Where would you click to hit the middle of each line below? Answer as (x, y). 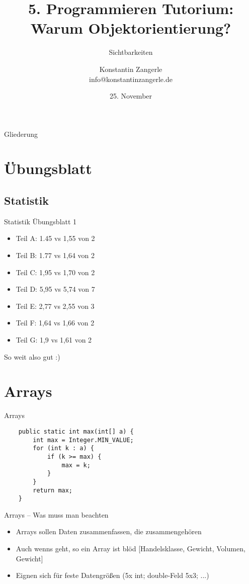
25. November (131, 96)
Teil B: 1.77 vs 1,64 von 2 (55, 255)
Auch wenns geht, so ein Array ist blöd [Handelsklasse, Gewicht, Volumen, (131, 549)
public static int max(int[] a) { (76, 431)
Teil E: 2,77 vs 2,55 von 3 (55, 306)
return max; (53, 490)
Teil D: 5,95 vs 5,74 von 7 (55, 289)
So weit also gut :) (32, 356)
